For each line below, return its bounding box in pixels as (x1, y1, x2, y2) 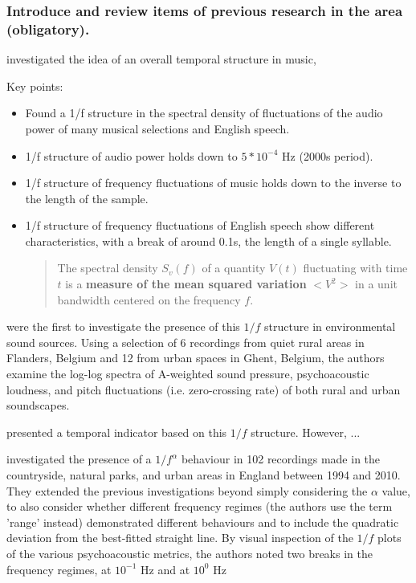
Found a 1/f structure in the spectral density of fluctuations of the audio (25, 104, 383, 121)
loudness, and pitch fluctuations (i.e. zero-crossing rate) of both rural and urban (6, 381, 401, 397)
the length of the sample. (25, 190, 149, 206)
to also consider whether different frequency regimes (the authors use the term (6, 498, 393, 515)
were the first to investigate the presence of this (6, 318, 240, 335)
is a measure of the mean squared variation (65, 275, 307, 292)
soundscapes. (6, 397, 70, 414)
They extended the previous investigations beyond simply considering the (6, 482, 368, 499)
